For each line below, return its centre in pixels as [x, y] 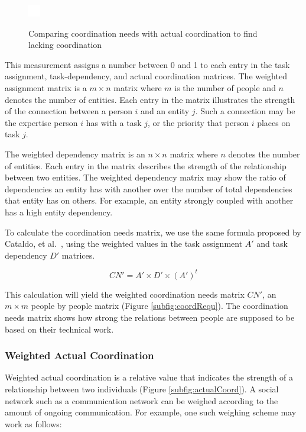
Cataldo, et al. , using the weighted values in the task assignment [124, 244]
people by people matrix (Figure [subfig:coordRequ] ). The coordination [159, 306]
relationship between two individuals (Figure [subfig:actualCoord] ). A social [142, 389]
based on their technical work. [59, 329]
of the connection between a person [69, 111]
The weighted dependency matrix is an [75, 154]
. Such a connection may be [245, 111]
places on [274, 122]
